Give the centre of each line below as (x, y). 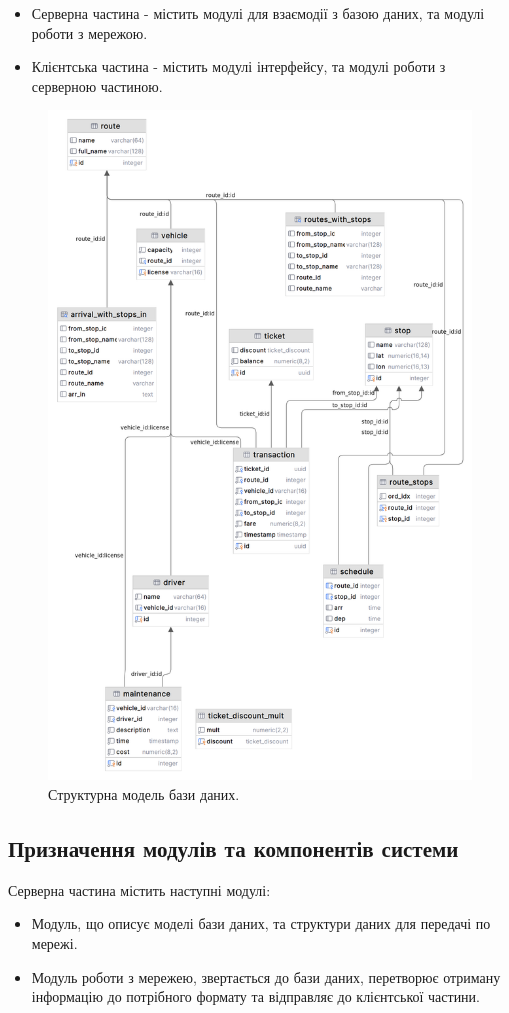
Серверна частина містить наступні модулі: (139, 889)
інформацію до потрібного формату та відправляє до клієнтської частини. (255, 996)
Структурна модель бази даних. (144, 793)
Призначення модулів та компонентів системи (233, 847)
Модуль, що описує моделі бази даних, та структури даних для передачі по (261, 923)
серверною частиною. (97, 85)
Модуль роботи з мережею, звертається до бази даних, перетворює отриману (266, 976)
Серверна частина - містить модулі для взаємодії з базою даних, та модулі (258, 13)
